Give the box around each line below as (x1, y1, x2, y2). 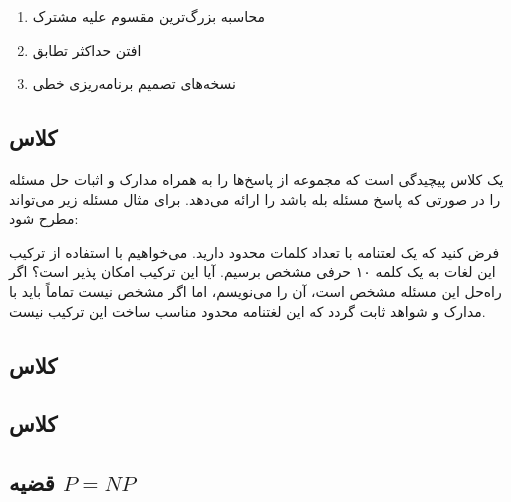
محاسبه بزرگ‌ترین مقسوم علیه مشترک (32, 6, 265, 26)
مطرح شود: (9, 208, 79, 229)
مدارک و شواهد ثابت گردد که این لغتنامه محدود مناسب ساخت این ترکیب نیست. (9, 300, 486, 321)
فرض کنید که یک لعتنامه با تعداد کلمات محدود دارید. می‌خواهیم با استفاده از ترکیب (9, 241, 500, 262)
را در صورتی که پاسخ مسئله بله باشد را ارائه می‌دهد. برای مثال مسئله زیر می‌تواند (9, 188, 501, 209)
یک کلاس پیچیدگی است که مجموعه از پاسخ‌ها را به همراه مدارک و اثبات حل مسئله (9, 168, 504, 189)
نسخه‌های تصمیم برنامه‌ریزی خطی (32, 73, 236, 94)
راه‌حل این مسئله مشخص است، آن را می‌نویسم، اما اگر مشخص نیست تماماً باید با (9, 280, 502, 301)
